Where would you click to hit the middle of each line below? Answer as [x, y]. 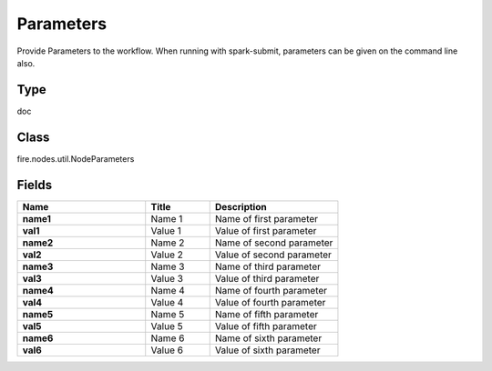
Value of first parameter [266, 230]
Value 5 [167, 326]
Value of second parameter [273, 255]
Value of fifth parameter [266, 326]
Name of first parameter [266, 218]
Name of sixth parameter [268, 338]
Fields [35, 185]
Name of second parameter [274, 243]
